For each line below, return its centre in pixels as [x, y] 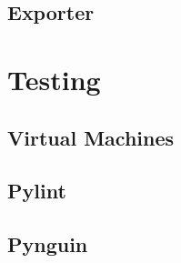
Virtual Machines [91, 137]
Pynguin [48, 244]
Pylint [37, 191]
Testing [54, 79]
